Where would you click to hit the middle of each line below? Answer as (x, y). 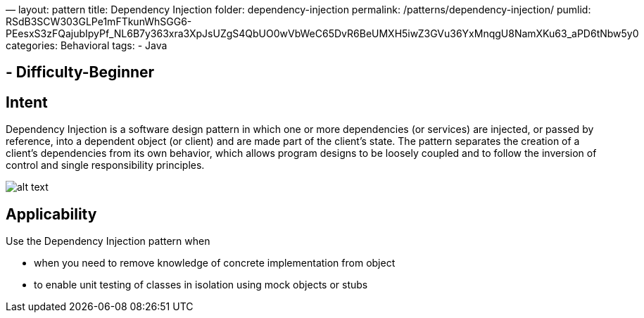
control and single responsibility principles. (105, 165)
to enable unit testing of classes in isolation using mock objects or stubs (201, 285)
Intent (27, 102)
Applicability (51, 214)
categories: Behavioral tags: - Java (87, 45)
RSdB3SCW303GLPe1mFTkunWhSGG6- (99, 21)
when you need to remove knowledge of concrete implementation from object (215, 263)
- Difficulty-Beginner (80, 72)
